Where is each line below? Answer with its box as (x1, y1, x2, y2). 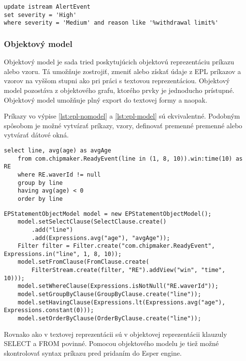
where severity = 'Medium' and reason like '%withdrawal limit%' (4, 19, 218, 27)
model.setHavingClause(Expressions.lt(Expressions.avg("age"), (17, 299, 226, 306)
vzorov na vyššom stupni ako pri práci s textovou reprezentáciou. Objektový (4, 75, 230, 86)
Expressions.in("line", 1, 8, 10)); (4, 250, 122, 257)
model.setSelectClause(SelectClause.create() (17, 218, 167, 226)
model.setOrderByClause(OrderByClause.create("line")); (17, 315, 202, 322)
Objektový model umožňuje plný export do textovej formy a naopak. (4, 94, 207, 105)
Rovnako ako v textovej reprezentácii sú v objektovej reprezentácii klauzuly (4, 329, 227, 339)
